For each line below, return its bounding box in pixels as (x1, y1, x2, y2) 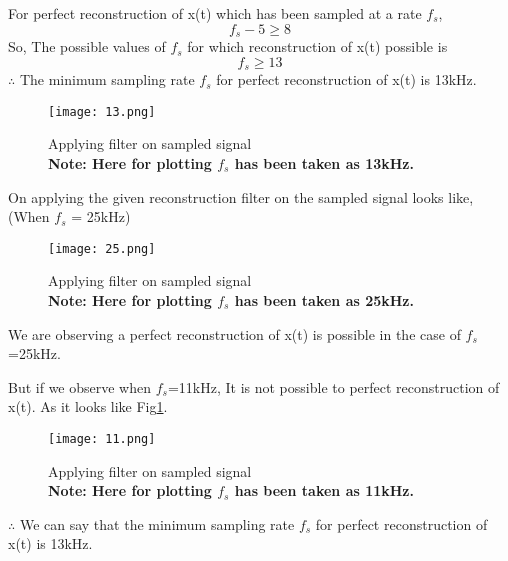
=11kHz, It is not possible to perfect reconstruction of (167, 376, 500, 397)
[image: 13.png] (48, 104, 156, 119)
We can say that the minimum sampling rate (19, 513, 295, 534)
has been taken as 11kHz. (234, 480, 414, 501)
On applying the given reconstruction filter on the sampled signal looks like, (8, 186, 474, 207)
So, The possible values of (8, 36, 166, 57)
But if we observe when (8, 376, 152, 397)
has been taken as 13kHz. (234, 152, 414, 173)
